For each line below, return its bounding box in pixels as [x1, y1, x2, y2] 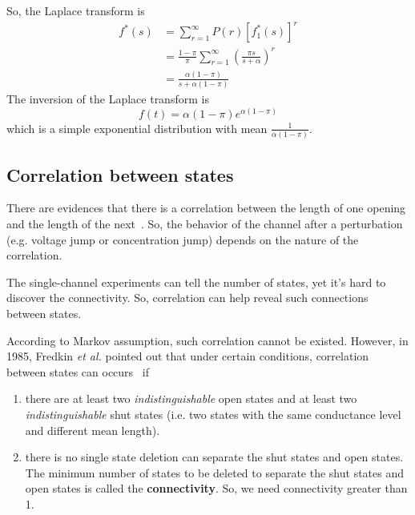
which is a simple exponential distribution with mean [6, 119, 268, 136]
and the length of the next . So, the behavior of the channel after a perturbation [6, 215, 403, 232]
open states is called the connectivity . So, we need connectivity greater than [25, 480, 408, 497]
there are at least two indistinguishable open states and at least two [25, 390, 357, 407]
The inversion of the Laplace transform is [6, 91, 209, 107]
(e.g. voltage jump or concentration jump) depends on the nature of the [6, 231, 359, 247]
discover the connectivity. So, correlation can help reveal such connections [6, 289, 369, 306]
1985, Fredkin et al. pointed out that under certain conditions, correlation [6, 348, 369, 364]
